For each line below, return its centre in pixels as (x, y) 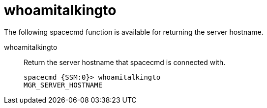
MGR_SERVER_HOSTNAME (63, 85)
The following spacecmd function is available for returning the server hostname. (134, 32)
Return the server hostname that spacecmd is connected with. (125, 62)
